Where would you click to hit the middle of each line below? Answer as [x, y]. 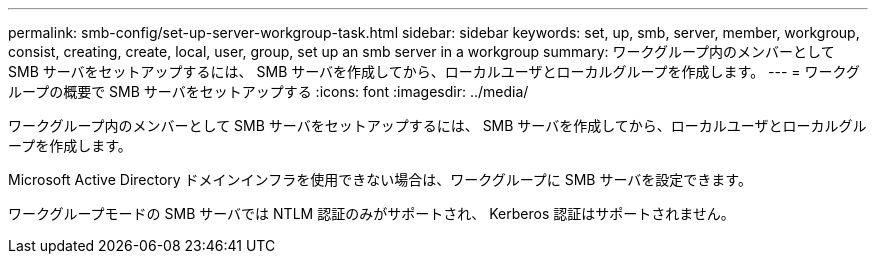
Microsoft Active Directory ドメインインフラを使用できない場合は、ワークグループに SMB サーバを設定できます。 [380, 179]
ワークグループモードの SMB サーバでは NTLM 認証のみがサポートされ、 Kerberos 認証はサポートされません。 [371, 213]
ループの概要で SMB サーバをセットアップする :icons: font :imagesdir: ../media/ [268, 91]
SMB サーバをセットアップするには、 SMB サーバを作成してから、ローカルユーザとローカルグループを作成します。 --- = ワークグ [434, 71]
